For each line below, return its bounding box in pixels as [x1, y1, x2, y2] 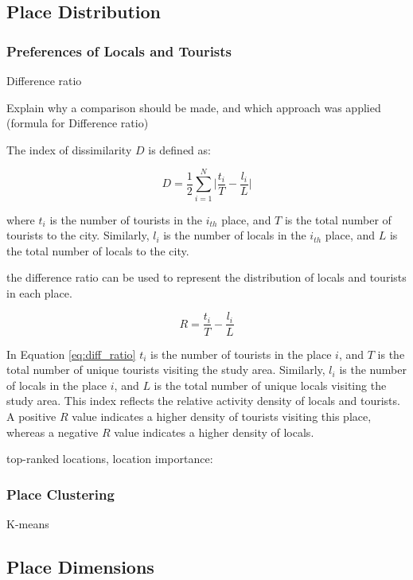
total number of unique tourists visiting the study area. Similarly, [6, 361, 325, 378]
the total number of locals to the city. [6, 242, 189, 259]
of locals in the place [6, 376, 107, 393]
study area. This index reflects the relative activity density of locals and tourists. [6, 392, 400, 409]
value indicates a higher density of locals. [114, 423, 314, 440]
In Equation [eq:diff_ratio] [6, 345, 136, 362]
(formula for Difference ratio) [6, 115, 149, 131]
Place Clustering [6, 484, 115, 504]
